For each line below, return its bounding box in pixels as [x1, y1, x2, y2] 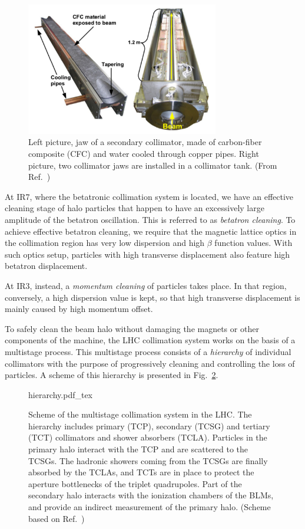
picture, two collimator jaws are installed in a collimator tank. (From [28, 159, 277, 171]
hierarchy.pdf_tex [28, 388, 93, 400]
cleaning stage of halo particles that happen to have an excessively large [5, 202, 264, 214]
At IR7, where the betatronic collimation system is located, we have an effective [5, 190, 294, 202]
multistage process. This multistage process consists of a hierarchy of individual [5, 345, 291, 357]
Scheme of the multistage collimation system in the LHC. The [28, 408, 252, 420]
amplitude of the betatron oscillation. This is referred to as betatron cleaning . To [5, 213, 296, 225]
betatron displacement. [5, 259, 88, 272]
